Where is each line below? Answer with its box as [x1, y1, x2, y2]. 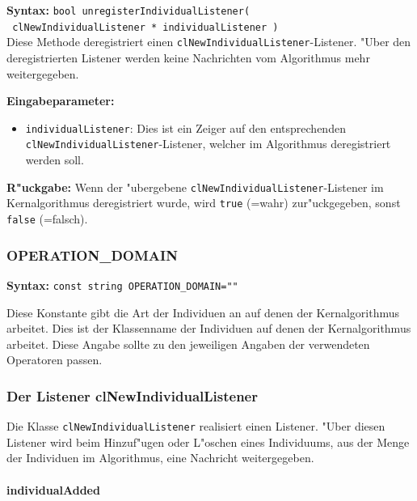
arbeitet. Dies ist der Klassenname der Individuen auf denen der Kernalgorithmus [6, 320, 411, 337]
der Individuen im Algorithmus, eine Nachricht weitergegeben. [6, 449, 314, 466]
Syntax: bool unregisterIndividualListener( [6, 2, 251, 18]
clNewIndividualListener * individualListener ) [12, 21, 279, 33]
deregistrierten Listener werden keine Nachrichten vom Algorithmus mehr [6, 49, 370, 66]
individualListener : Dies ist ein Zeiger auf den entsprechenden [25, 119, 346, 136]
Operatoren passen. [6, 351, 103, 368]
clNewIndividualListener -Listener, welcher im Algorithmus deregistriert [25, 135, 391, 152]
